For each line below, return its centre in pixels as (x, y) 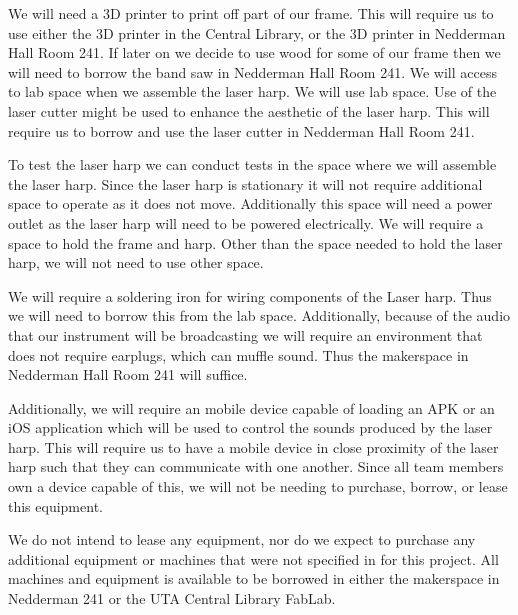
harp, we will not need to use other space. (136, 262)
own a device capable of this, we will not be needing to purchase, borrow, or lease (258, 486)
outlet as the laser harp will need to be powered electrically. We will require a (246, 222)
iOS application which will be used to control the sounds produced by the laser (250, 427)
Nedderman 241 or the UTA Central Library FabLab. (172, 598)
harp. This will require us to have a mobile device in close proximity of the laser (253, 446)
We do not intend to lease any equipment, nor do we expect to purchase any (242, 539)
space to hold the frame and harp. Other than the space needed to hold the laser (255, 242)
